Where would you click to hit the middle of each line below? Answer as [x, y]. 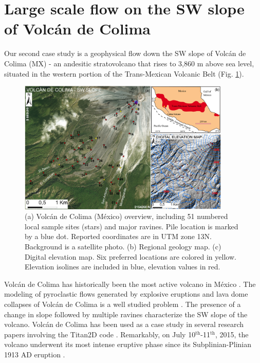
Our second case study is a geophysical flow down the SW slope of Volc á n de [125, 53]
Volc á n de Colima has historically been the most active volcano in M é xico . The [130, 284]
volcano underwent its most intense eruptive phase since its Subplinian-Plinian [128, 344]
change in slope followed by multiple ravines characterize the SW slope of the [126, 314]
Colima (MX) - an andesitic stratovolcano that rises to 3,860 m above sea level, [129, 63]
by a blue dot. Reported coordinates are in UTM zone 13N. [118, 236]
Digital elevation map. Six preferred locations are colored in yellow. [131, 256]
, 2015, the [232, 334]
